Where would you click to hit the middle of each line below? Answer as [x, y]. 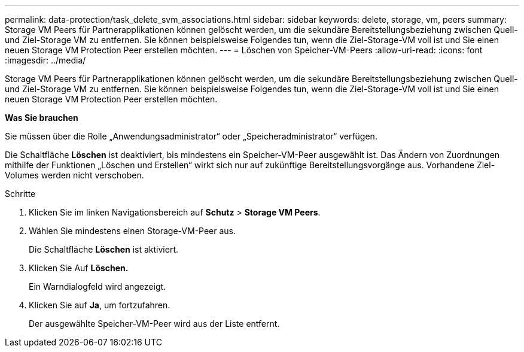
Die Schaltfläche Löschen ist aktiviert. [103, 249]
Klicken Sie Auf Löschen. [79, 268]
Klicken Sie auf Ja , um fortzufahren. [100, 305]
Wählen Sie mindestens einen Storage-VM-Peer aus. [132, 231]
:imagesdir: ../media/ [45, 60]
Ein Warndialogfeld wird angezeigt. [98, 286]
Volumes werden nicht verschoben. [74, 175]
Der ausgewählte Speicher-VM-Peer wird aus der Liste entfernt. [154, 324]
